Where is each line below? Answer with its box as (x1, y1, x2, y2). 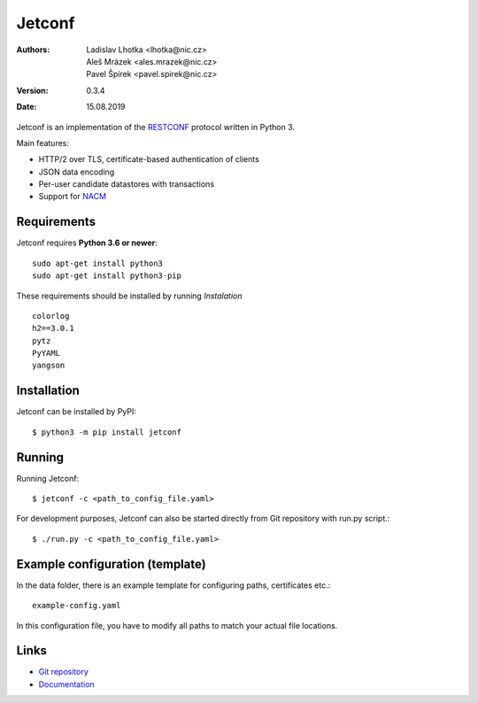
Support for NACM (38, 191, 106, 202)
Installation (16, 383, 80, 398)
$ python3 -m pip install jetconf (32, 427, 181, 437)
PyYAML (32, 348, 61, 359)
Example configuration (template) (16, 556, 207, 571)
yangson (32, 360, 66, 371)
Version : (16, 85, 49, 96)
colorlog (32, 311, 70, 321)
